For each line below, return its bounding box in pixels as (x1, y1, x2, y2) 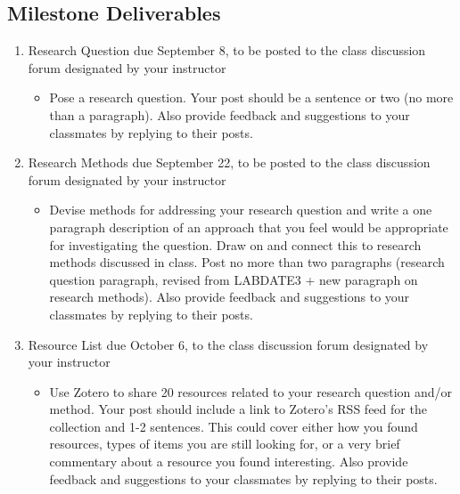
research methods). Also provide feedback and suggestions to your (49, 287, 410, 306)
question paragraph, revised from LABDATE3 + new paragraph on (49, 270, 418, 288)
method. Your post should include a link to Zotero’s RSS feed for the (49, 400, 427, 418)
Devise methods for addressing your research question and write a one (49, 200, 432, 219)
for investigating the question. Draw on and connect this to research (49, 235, 422, 254)
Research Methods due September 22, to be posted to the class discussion (28, 153, 431, 172)
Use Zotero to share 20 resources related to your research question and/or (49, 382, 453, 401)
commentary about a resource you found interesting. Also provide (49, 452, 408, 471)
